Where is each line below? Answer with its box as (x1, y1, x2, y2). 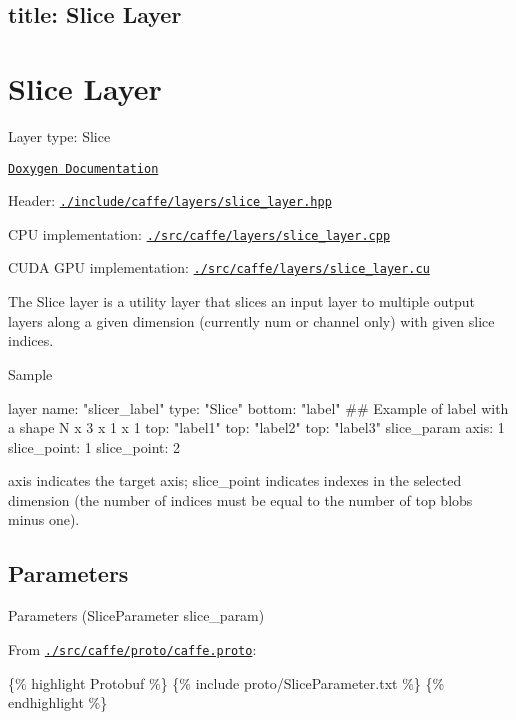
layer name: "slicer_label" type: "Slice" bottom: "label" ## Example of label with (8, 397, 509, 418)
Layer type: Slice (8, 125, 111, 146)
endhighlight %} (8, 692, 108, 713)
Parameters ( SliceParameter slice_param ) (8, 605, 265, 626)
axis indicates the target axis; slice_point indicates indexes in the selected (8, 470, 462, 491)
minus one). (8, 509, 80, 530)
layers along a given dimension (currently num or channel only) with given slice (8, 310, 495, 331)
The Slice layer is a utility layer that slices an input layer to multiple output (8, 291, 476, 312)
